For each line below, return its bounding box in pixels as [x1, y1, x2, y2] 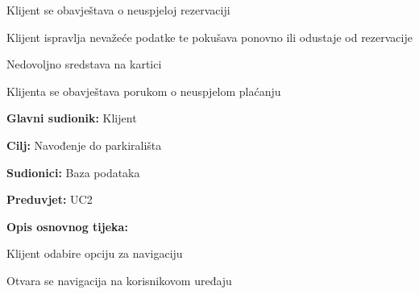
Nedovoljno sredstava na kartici [6, 56, 162, 72]
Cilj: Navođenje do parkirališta [6, 136, 162, 153]
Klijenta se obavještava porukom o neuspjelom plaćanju [6, 82, 281, 99]
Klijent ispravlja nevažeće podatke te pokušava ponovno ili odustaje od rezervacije [6, 28, 413, 45]
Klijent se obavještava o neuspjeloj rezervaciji [6, 2, 230, 18]
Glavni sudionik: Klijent [6, 110, 137, 126]
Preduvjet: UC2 [6, 191, 93, 208]
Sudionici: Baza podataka [6, 164, 140, 180]
